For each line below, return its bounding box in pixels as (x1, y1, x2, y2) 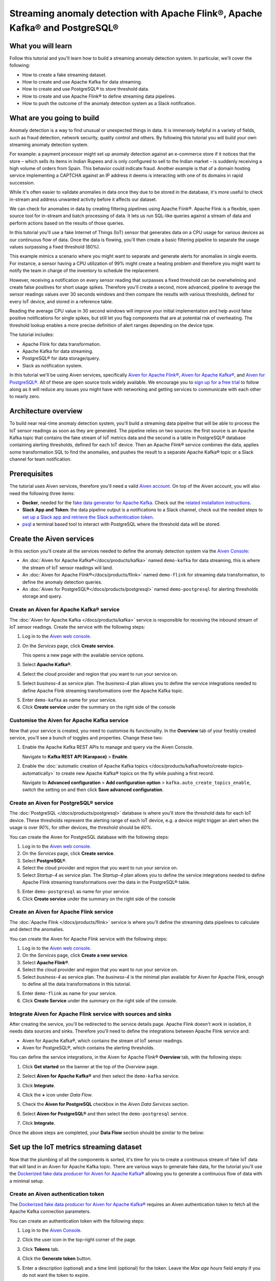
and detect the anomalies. (9, 926, 64, 933)
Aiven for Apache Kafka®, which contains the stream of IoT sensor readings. (22, 1038, 183, 1044)
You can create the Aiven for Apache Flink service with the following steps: (9, 936, 168, 942)
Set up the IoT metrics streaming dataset (9, 1143, 142, 1151)
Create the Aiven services (9, 534, 94, 543)
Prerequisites (9, 469, 53, 479)
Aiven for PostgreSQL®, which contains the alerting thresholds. (22, 1045, 155, 1051)
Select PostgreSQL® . (22, 857, 67, 863)
